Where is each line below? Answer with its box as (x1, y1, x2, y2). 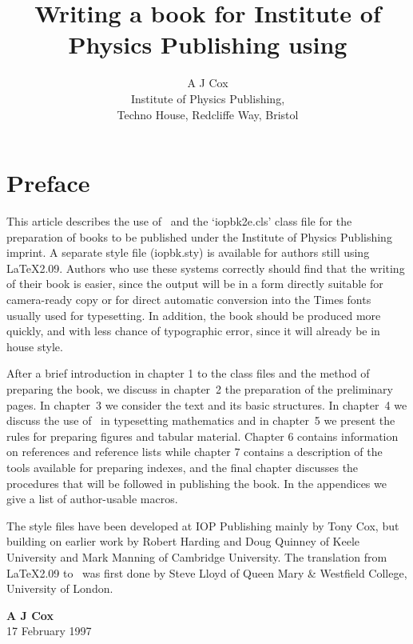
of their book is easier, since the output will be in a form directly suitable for (6, 275, 383, 292)
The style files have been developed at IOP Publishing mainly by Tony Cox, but (6, 517, 399, 534)
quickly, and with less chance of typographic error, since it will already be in (6, 322, 380, 339)
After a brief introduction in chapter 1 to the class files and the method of (6, 365, 370, 382)
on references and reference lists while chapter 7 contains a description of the (6, 443, 383, 460)
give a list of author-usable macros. (6, 490, 178, 507)
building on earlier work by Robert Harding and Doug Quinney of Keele (6, 533, 360, 550)
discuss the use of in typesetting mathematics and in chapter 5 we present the (6, 412, 395, 429)
